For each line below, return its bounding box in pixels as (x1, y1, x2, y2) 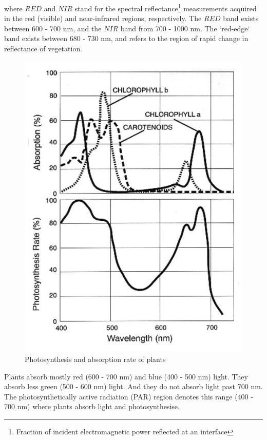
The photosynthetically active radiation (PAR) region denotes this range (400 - (4, 391, 253, 401)
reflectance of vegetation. (4, 43, 83, 54)
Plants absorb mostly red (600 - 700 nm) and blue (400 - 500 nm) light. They (4, 371, 248, 381)
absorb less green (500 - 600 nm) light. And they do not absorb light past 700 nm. (4, 381, 263, 392)
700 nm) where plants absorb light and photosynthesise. (4, 401, 180, 412)
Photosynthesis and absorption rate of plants (25, 354, 166, 365)
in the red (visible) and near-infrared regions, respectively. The (4, 13, 202, 24)
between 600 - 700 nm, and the (4, 23, 102, 33)
